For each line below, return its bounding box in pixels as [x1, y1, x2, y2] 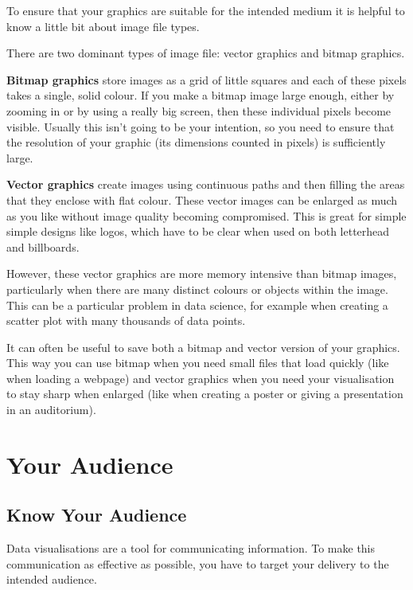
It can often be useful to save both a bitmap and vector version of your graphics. [6, 338, 400, 355]
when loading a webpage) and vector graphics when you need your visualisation [6, 369, 395, 386]
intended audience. [6, 571, 97, 588]
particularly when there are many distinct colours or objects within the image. [6, 280, 388, 297]
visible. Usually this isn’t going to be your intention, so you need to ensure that [6, 118, 395, 135]
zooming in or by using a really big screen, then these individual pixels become [6, 102, 392, 119]
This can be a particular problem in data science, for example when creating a [6, 296, 388, 313]
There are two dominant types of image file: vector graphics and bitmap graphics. [6, 45, 405, 61]
